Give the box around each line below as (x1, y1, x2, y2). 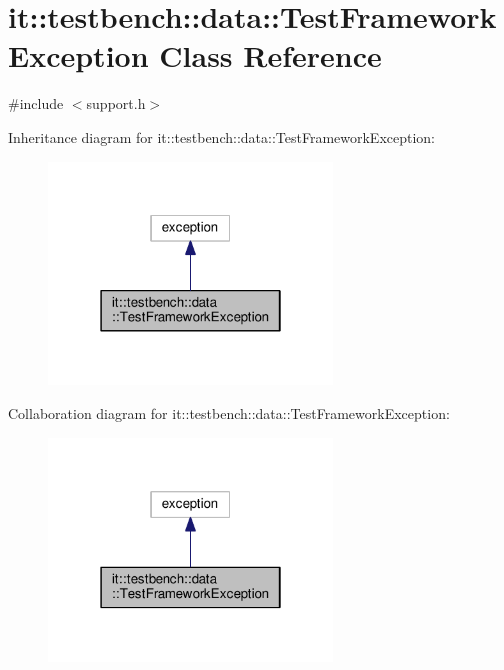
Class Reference (159, 35, 382, 76)
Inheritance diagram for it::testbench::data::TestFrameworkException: (8, 126, 436, 147)
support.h (86, 93, 146, 114)
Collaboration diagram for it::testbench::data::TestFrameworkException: (8, 403, 450, 423)
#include (8, 93, 64, 114)
